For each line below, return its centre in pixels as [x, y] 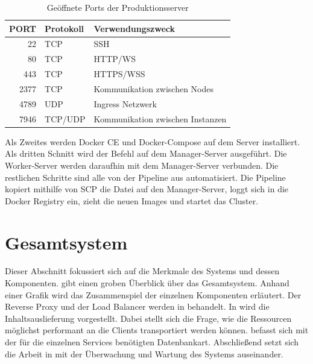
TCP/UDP [65, 118]
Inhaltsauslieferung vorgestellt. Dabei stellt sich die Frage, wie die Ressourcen [148, 318]
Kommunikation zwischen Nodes [154, 88]
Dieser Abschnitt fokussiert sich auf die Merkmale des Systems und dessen [142, 271]
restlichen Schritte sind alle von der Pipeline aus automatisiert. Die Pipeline [145, 177]
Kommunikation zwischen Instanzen [160, 118]
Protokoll [65, 28]
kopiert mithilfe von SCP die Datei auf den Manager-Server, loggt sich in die [147, 189]
